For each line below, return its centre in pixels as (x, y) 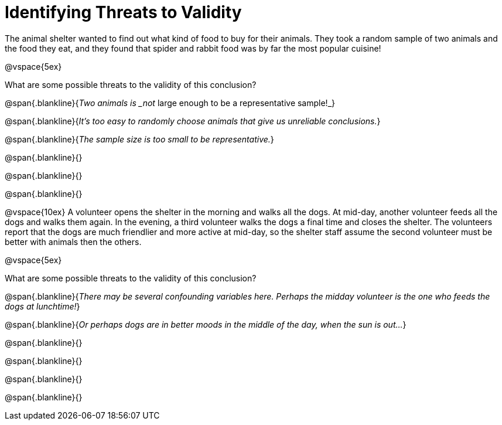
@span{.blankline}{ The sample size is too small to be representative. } (139, 139)
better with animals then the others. (73, 242)
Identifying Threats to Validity (123, 12)
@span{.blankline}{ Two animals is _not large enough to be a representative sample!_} (170, 103)
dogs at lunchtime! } (42, 306)
